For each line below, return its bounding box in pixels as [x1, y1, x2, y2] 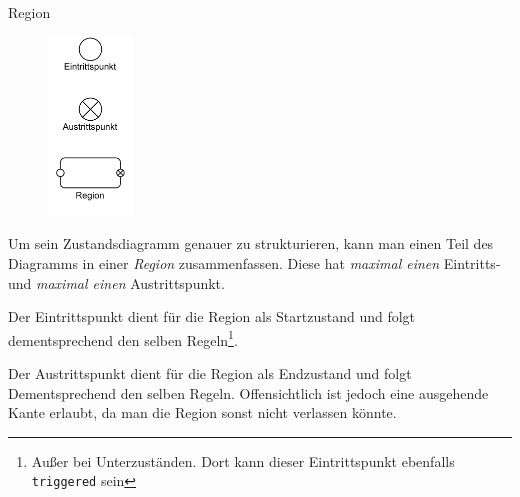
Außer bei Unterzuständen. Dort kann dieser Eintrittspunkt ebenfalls [31, 450, 455, 471]
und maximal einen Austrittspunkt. [8, 272, 225, 293]
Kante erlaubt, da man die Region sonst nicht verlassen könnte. [8, 402, 397, 423]
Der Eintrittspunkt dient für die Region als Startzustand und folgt [8, 306, 416, 327]
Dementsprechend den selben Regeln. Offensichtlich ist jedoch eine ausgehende [8, 382, 489, 403]
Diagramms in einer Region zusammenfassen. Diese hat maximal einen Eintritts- [8, 252, 501, 273]
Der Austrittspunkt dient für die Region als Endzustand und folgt [8, 362, 412, 383]
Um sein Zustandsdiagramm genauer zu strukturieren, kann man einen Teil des [8, 233, 494, 254]
